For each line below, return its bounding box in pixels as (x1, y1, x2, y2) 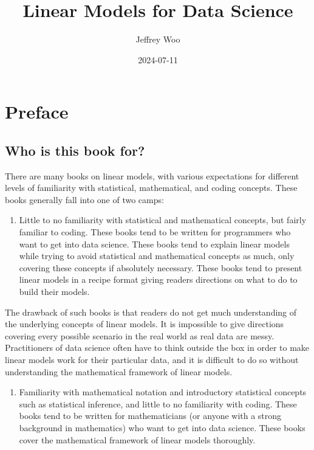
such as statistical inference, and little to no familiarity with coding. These (19, 397, 297, 410)
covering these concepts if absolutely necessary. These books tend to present (19, 261, 302, 274)
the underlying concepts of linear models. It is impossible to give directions (5, 317, 284, 330)
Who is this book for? (5, 140, 145, 159)
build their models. (19, 285, 90, 298)
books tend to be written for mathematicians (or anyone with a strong (19, 409, 282, 422)
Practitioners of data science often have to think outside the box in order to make (5, 341, 310, 354)
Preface (5, 99, 69, 124)
